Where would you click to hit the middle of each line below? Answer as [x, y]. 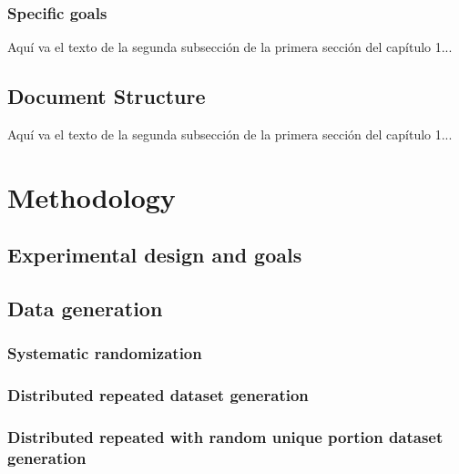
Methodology [92, 196]
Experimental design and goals [155, 255]
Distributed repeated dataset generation [158, 395]
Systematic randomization [105, 353]
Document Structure [107, 96]
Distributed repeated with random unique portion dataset [225, 437]
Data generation [85, 309]
